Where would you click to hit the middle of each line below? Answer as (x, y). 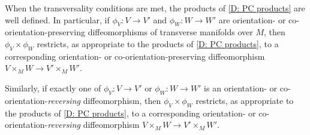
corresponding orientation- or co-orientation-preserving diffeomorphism (135, 56)
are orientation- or (252, 19)
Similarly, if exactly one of (53, 88)
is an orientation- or (240, 88)
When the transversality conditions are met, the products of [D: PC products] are (155, 8)
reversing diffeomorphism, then (104, 100)
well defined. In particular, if (57, 19)
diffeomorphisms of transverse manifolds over (170, 32)
